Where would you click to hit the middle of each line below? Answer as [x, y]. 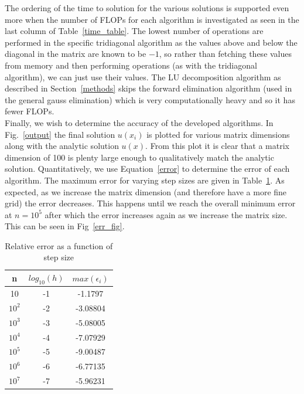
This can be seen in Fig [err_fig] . [65, 226]
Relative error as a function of [59, 245]
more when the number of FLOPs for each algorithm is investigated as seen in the [152, 19]
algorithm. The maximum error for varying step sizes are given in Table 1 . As [145, 180]
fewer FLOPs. [30, 111]
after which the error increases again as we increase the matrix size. [166, 214]
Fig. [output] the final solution [60, 134]
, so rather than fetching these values [226, 54]
